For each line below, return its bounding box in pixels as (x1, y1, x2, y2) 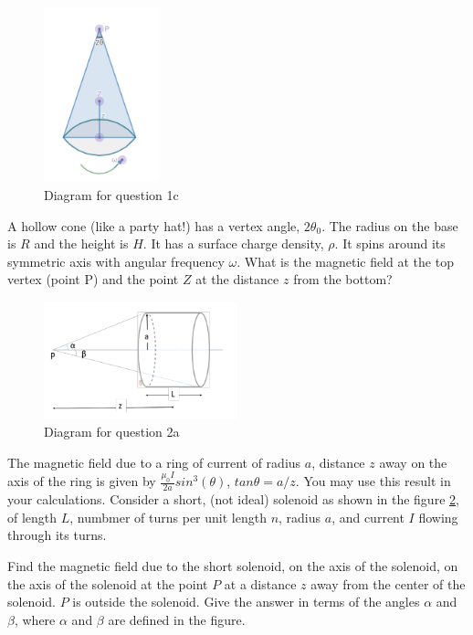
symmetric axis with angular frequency (7, 251, 225, 270)
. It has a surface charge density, (142, 234, 324, 253)
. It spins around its (334, 234, 446, 253)
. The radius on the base (321, 216, 458, 235)
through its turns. (7, 525, 107, 545)
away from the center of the (310, 574, 466, 593)
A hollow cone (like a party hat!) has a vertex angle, (7, 216, 300, 235)
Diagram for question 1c (44, 185, 179, 204)
